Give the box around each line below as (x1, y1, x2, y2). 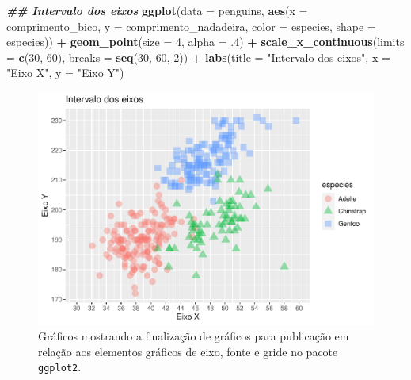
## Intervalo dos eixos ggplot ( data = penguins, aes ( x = (6, 2, 308, 18)
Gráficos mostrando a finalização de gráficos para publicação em (38, 328, 349, 344)
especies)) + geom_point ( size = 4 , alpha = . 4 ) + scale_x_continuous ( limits (6, 33, 405, 50)
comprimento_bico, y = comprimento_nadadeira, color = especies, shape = (6, 17, 376, 34)
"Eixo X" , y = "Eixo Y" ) (6, 64, 124, 81)
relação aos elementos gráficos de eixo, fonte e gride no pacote (38, 343, 338, 359)
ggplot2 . (38, 359, 82, 375)
